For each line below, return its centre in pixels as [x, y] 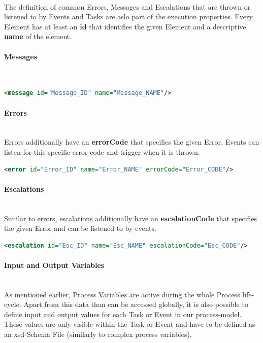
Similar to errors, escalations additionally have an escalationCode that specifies [131, 218]
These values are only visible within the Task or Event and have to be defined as [130, 324]
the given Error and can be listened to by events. [80, 228]
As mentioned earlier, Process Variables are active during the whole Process [122, 294]
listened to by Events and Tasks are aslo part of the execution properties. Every [128, 16]
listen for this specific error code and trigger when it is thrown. [102, 151]
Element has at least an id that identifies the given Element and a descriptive [125, 26]
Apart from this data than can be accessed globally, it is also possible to [136, 304]
